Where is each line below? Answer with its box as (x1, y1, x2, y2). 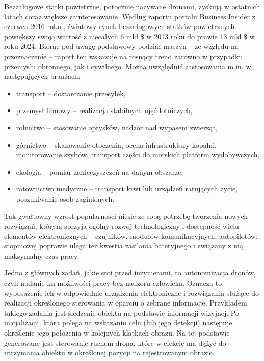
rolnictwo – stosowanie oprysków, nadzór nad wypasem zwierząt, (16, 122, 218, 132)
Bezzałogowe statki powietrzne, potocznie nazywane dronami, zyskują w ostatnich (4, 1, 260, 11)
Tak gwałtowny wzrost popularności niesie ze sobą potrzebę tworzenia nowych (4, 210, 248, 221)
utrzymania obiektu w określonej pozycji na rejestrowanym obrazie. (4, 347, 215, 358)
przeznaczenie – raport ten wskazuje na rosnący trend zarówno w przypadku (4, 50, 243, 61)
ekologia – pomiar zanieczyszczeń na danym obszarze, (16, 166, 183, 177)
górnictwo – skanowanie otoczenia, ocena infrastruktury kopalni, (16, 139, 217, 150)
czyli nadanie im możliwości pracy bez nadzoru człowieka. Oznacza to (4, 277, 222, 288)
